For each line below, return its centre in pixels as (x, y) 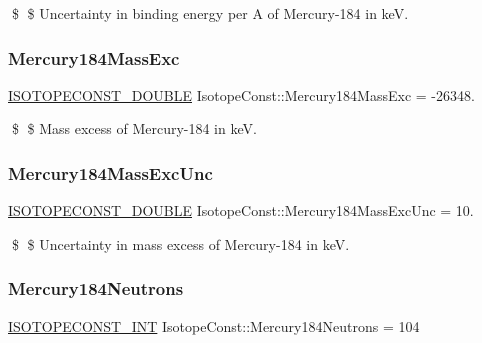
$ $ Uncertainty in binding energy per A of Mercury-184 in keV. (210, 13)
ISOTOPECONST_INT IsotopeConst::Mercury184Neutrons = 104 (214, 325)
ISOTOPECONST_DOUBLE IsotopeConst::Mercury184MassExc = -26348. (241, 94)
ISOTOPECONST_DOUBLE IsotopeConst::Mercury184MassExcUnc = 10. (241, 210)
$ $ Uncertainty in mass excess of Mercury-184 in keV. (180, 243)
